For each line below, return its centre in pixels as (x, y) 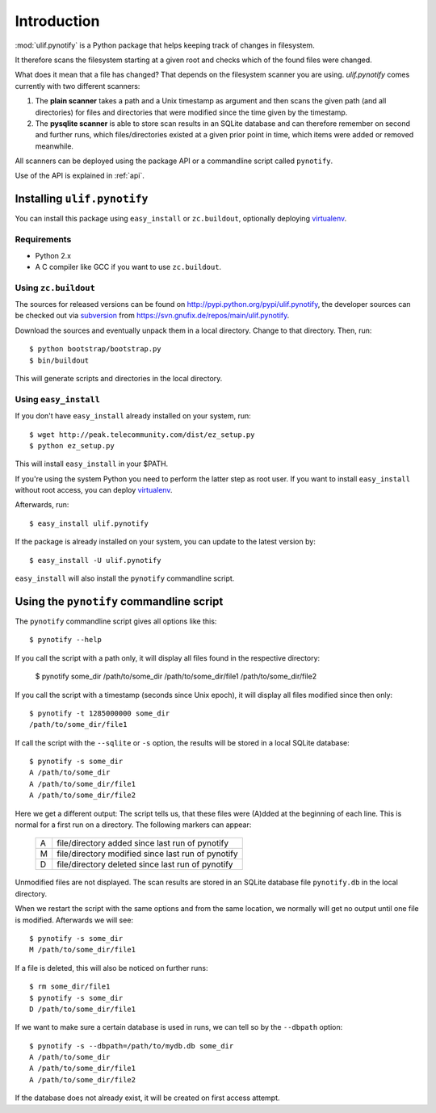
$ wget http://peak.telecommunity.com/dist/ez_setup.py (142, 435)
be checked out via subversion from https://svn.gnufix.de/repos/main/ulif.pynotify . (152, 316)
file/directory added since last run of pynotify (143, 843)
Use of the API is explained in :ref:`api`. (80, 176)
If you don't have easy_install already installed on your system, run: (133, 416)
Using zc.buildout (55, 288)
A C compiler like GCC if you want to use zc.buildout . (128, 267)
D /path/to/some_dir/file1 (83, 1009)
